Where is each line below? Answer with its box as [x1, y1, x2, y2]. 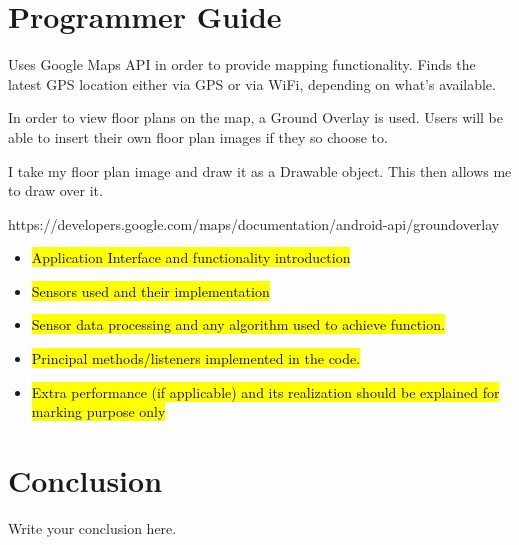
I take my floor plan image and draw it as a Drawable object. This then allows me [8, 160, 512, 181]
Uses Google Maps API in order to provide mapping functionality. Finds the [8, 54, 476, 75]
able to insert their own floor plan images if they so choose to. [8, 126, 388, 147]
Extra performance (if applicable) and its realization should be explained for [31, 381, 500, 402]
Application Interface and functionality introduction [31, 247, 351, 268]
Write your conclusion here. [8, 517, 177, 538]
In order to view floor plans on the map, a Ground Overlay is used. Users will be [8, 107, 503, 128]
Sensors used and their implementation [31, 280, 270, 301]
